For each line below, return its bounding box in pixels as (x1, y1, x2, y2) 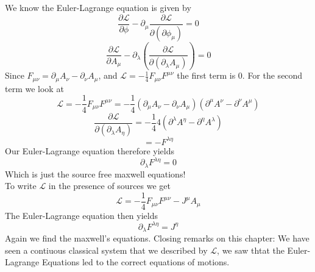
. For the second (242, 69, 303, 82)
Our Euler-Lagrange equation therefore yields (5, 144, 174, 157)
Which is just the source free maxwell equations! (5, 167, 186, 180)
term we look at (5, 82, 64, 95)
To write (5, 179, 37, 192)
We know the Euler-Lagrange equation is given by (5, 1, 191, 13)
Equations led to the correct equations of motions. (41, 256, 230, 268)
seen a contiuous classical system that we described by (5, 243, 208, 256)
